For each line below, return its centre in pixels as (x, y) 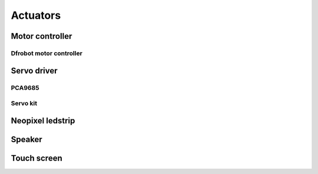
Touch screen (37, 158)
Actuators (36, 15)
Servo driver (34, 71)
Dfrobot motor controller (47, 53)
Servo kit (24, 103)
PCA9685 (25, 88)
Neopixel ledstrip (43, 121)
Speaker (26, 139)
